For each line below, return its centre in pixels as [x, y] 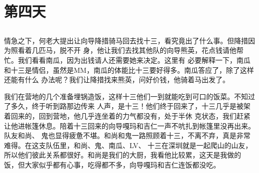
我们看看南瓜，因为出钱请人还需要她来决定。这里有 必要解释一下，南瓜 [134, 60]
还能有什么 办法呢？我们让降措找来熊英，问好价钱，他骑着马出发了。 [117, 80]
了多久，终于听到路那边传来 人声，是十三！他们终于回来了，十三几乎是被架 [127, 106]
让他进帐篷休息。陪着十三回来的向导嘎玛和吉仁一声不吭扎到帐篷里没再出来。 [129, 125]
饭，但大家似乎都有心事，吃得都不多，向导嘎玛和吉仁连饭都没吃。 [112, 164]
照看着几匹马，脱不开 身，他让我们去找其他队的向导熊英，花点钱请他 [124, 50]
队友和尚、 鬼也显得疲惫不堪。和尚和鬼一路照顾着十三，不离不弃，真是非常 [127, 135]
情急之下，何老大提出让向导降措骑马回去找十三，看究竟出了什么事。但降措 [126, 40]
